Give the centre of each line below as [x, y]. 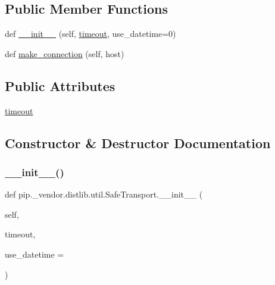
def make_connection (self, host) [65, 53]
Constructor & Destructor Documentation [138, 142]
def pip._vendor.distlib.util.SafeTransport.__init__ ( [104, 194]
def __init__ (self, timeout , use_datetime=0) [90, 34]
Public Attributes [60, 85]
